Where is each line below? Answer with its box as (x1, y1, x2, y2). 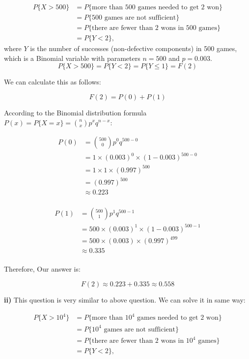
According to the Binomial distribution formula (4, 107, 147, 117)
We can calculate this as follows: (4, 77, 101, 87)
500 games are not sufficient (92, 14, 176, 22)
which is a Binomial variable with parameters (4, 53, 140, 63)
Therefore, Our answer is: (4, 264, 81, 274)
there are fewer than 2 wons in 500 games (92, 25, 217, 32)
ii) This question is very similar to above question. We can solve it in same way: (4, 294, 246, 304)
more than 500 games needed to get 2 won (92, 4, 220, 11)
